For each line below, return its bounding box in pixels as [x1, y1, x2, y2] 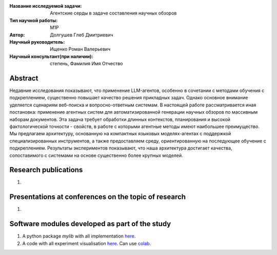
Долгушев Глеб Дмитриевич [50, 31, 113, 38]
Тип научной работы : [9, 17, 58, 23]
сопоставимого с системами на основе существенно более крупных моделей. [9, 152, 183, 158]
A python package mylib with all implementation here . [22, 233, 136, 239]
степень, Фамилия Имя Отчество [50, 61, 123, 67]
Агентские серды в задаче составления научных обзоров [50, 10, 177, 16]
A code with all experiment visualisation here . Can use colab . [22, 240, 151, 246]
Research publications [9, 166, 83, 174]
